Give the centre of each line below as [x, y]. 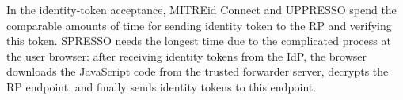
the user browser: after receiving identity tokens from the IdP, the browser [187, 56]
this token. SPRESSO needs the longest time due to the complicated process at [199, 41]
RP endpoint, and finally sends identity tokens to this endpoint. [162, 86]
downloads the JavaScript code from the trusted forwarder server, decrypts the [198, 71]
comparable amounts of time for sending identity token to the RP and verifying [199, 25]
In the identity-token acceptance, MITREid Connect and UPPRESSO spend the [201, 9]
